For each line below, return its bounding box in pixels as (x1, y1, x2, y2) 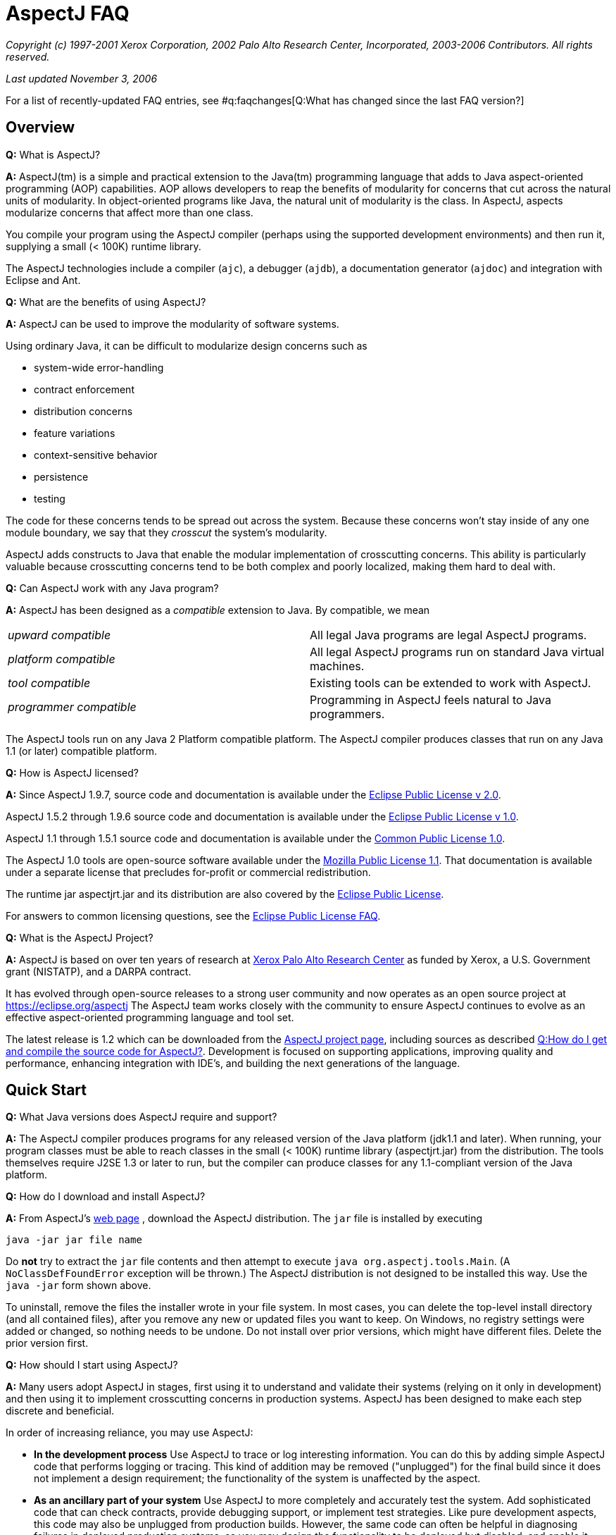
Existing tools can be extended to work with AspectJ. (310, 675, 591, 690)
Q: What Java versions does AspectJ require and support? (6, 1111, 277, 1123)
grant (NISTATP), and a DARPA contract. (6, 965, 191, 978)
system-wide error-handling (34, 361, 164, 374)
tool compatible (8, 675, 91, 690)
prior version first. (6, 1337, 89, 1350)
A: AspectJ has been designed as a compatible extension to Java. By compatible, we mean (6, 603, 430, 616)
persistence (34, 470, 89, 483)
